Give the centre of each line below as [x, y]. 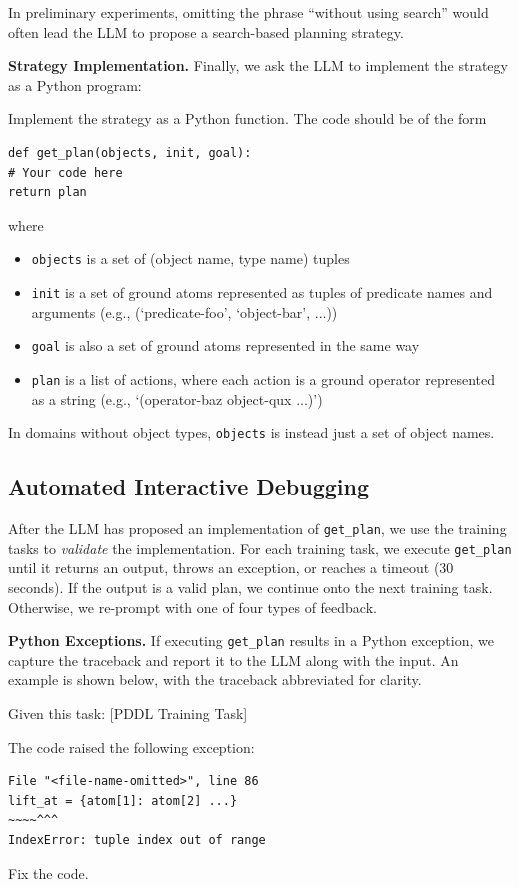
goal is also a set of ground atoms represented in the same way [225, 345]
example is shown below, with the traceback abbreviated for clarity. [215, 679]
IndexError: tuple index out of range [137, 839]
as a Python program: [75, 84]
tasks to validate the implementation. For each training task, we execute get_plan [260, 547]
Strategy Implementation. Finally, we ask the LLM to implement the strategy [258, 65]
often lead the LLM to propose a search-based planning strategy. [206, 31]
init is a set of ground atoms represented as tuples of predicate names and [262, 292]
